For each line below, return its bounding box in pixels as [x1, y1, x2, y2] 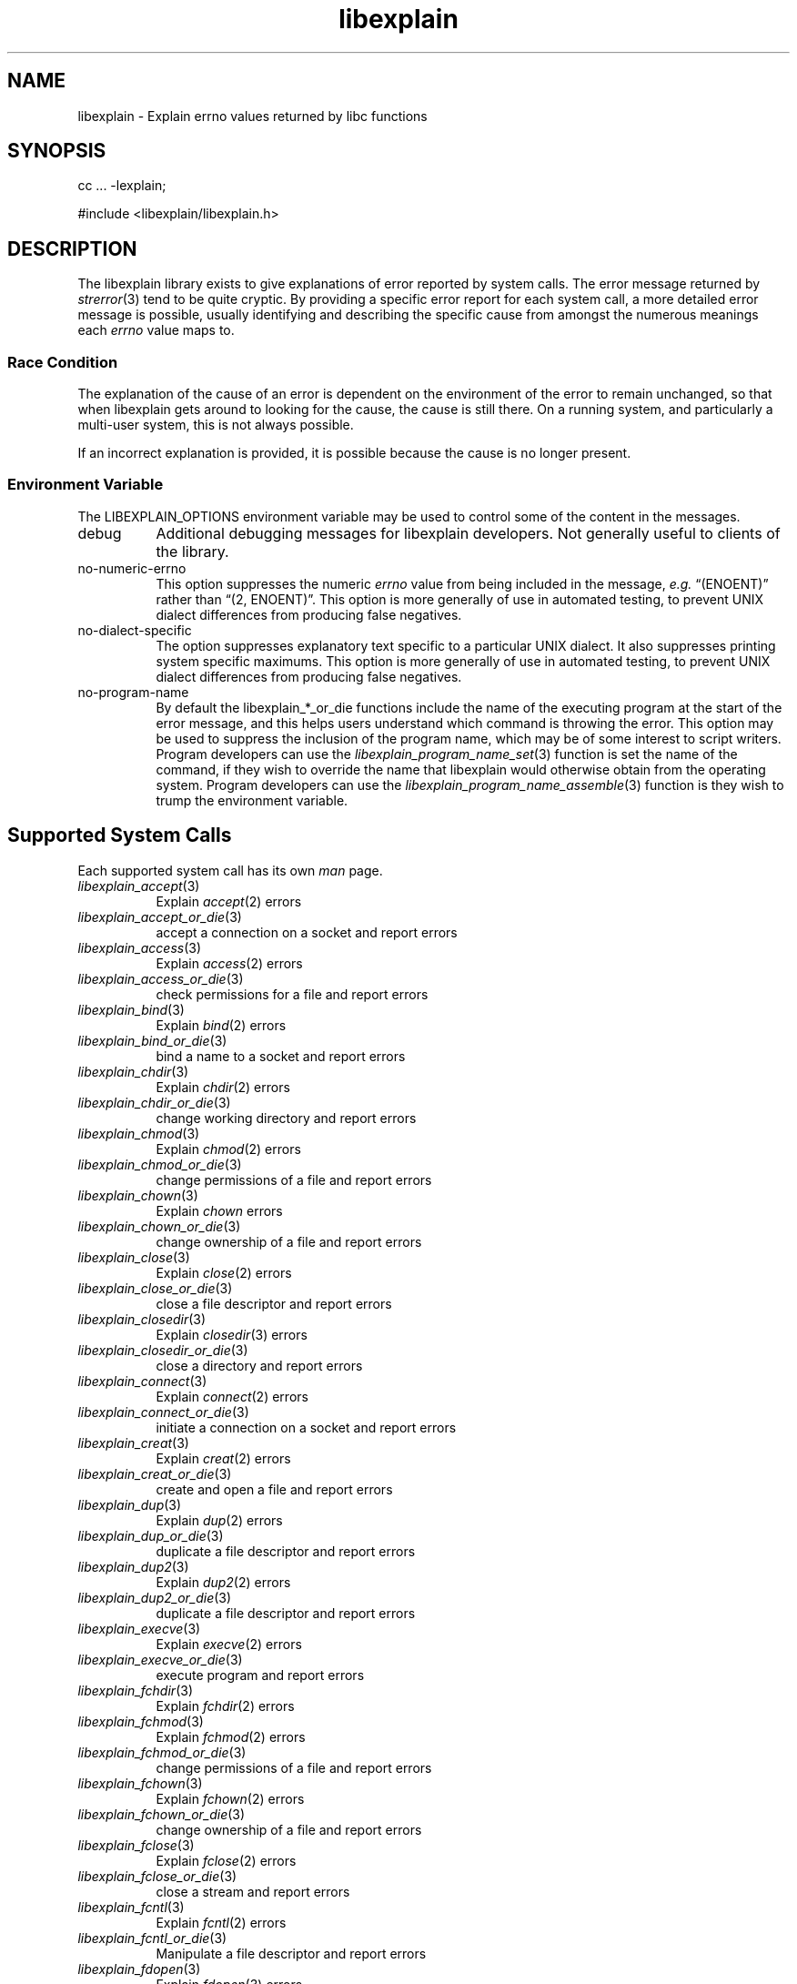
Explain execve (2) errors [156, 1635, 302, 1652]
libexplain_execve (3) [77, 1620, 201, 1636]
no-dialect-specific [77, 622, 192, 638]
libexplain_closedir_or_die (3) [77, 1341, 248, 1358]
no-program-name [77, 683, 189, 700]
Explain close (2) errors [156, 1264, 292, 1280]
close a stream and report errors [156, 1883, 350, 1899]
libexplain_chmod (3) [77, 1125, 200, 1141]
